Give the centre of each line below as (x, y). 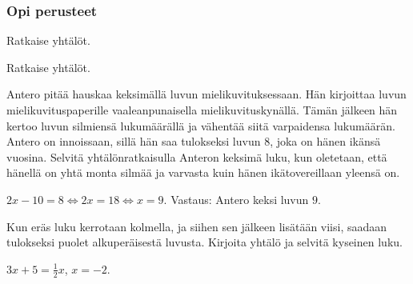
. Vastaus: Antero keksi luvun (236, 199)
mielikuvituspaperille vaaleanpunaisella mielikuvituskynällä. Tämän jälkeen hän (202, 110)
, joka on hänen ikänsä (325, 141)
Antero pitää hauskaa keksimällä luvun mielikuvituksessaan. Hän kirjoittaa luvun (206, 94)
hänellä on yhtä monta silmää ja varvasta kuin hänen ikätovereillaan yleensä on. (203, 172)
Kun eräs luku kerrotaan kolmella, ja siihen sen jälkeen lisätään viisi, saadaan (197, 226)
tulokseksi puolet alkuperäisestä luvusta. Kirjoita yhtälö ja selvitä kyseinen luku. (204, 242)
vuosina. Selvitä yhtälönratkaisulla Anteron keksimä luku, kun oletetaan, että (197, 156)
